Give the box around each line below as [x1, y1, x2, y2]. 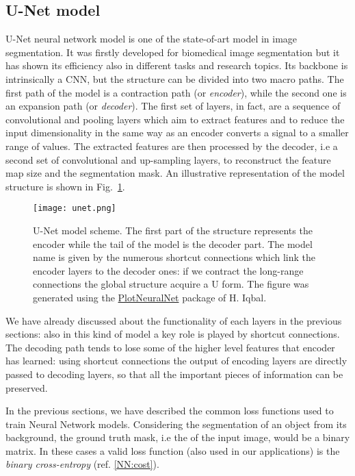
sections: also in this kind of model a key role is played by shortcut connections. [5, 327, 340, 341]
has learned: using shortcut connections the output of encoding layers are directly [5, 353, 347, 368]
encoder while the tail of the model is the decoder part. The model [33, 236, 313, 251]
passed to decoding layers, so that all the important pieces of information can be [5, 366, 343, 381]
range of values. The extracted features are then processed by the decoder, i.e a [5, 138, 338, 153]
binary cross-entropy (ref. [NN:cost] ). [5, 457, 159, 471]
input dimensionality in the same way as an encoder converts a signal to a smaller [5, 125, 349, 140]
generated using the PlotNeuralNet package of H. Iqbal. [33, 290, 267, 304]
